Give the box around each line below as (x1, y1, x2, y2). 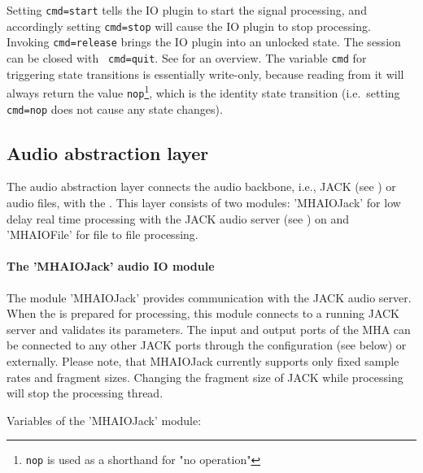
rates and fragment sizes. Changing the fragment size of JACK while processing (7, 368, 403, 385)
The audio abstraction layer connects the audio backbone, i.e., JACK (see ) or (7, 178, 396, 195)
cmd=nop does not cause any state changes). (7, 100, 223, 117)
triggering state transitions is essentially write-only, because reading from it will (7, 65, 404, 82)
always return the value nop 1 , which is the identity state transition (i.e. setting (7, 82, 400, 101)
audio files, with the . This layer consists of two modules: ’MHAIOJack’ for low (7, 193, 401, 210)
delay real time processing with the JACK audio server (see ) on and (7, 210, 350, 227)
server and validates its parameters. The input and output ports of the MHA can (7, 320, 411, 337)
